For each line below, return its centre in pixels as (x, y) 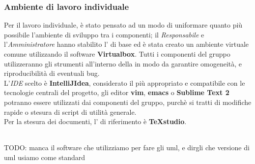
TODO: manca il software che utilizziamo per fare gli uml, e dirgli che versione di (127, 148)
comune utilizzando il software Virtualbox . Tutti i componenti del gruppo (117, 54)
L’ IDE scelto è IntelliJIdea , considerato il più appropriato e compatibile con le (125, 82)
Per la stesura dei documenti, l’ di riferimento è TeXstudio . (95, 121)
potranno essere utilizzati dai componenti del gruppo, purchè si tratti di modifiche (128, 102)
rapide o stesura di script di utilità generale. (70, 112)
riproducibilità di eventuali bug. (52, 73)
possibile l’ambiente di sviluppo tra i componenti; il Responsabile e (104, 34)
